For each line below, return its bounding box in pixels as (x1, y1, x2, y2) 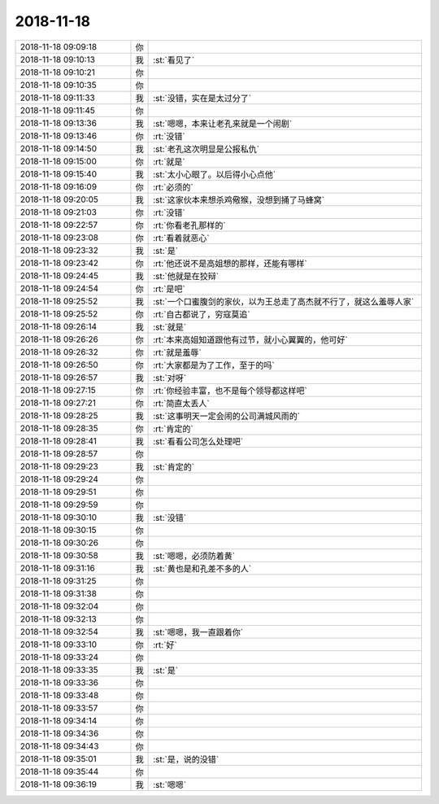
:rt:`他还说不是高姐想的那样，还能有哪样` (153, 257, 308, 269)
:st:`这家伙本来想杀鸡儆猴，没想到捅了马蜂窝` (153, 194, 325, 205)
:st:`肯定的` (153, 461, 195, 472)
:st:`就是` (153, 321, 187, 333)
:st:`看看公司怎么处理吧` (153, 435, 244, 447)
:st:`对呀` (153, 372, 187, 383)
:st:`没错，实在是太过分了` (153, 92, 252, 103)
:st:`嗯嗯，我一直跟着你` (153, 627, 244, 638)
